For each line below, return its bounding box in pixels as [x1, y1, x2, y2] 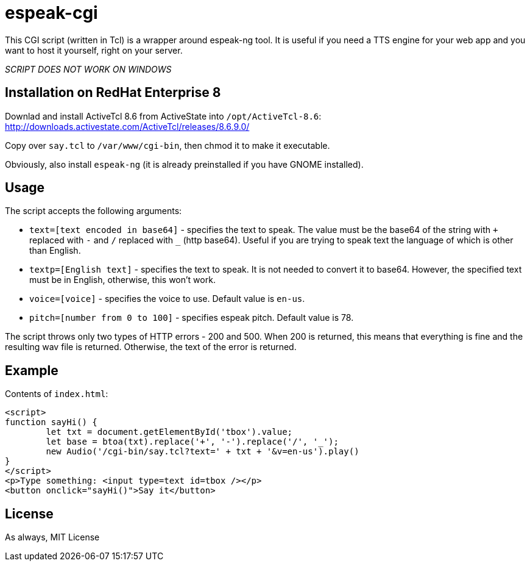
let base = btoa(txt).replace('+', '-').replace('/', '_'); [46, 437, 339, 447]
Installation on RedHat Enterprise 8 [5, 85, 221, 101]
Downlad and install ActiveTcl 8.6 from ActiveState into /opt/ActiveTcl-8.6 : [5, 110, 322, 121]
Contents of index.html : [5, 389, 108, 399]
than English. [29, 245, 81, 256]
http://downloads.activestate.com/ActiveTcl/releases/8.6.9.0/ [5, 121, 250, 132]
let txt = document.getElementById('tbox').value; [46, 427, 293, 437]
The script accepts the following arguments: [5, 206, 182, 217]
